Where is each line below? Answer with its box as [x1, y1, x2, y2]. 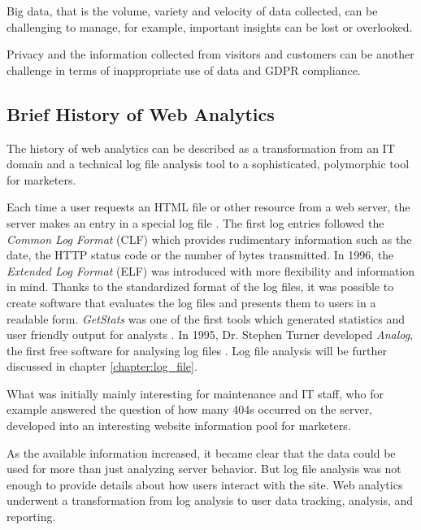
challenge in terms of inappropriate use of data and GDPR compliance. [7, 61, 361, 78]
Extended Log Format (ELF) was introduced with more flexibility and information [7, 262, 415, 279]
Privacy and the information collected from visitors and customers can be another [7, 46, 414, 63]
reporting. [7, 508, 56, 525]
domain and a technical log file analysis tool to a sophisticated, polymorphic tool [7, 155, 410, 172]
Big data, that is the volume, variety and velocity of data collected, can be [7, 2, 378, 19]
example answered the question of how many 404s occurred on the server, [7, 401, 373, 418]
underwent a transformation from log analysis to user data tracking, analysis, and [7, 492, 414, 509]
